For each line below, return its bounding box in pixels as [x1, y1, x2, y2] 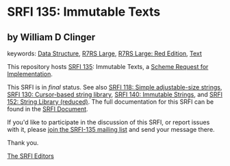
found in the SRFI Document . [7, 105, 88, 113]
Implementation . [7, 70, 53, 78]
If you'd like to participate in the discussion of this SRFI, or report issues [7, 118, 210, 126]
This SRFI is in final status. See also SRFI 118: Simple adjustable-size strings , [7, 83, 222, 91]
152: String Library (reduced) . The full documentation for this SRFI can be [7, 98, 214, 106]
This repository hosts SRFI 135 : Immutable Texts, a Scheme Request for [7, 63, 209, 70]
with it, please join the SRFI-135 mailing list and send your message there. [7, 126, 215, 133]
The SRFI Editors [7, 152, 55, 160]
